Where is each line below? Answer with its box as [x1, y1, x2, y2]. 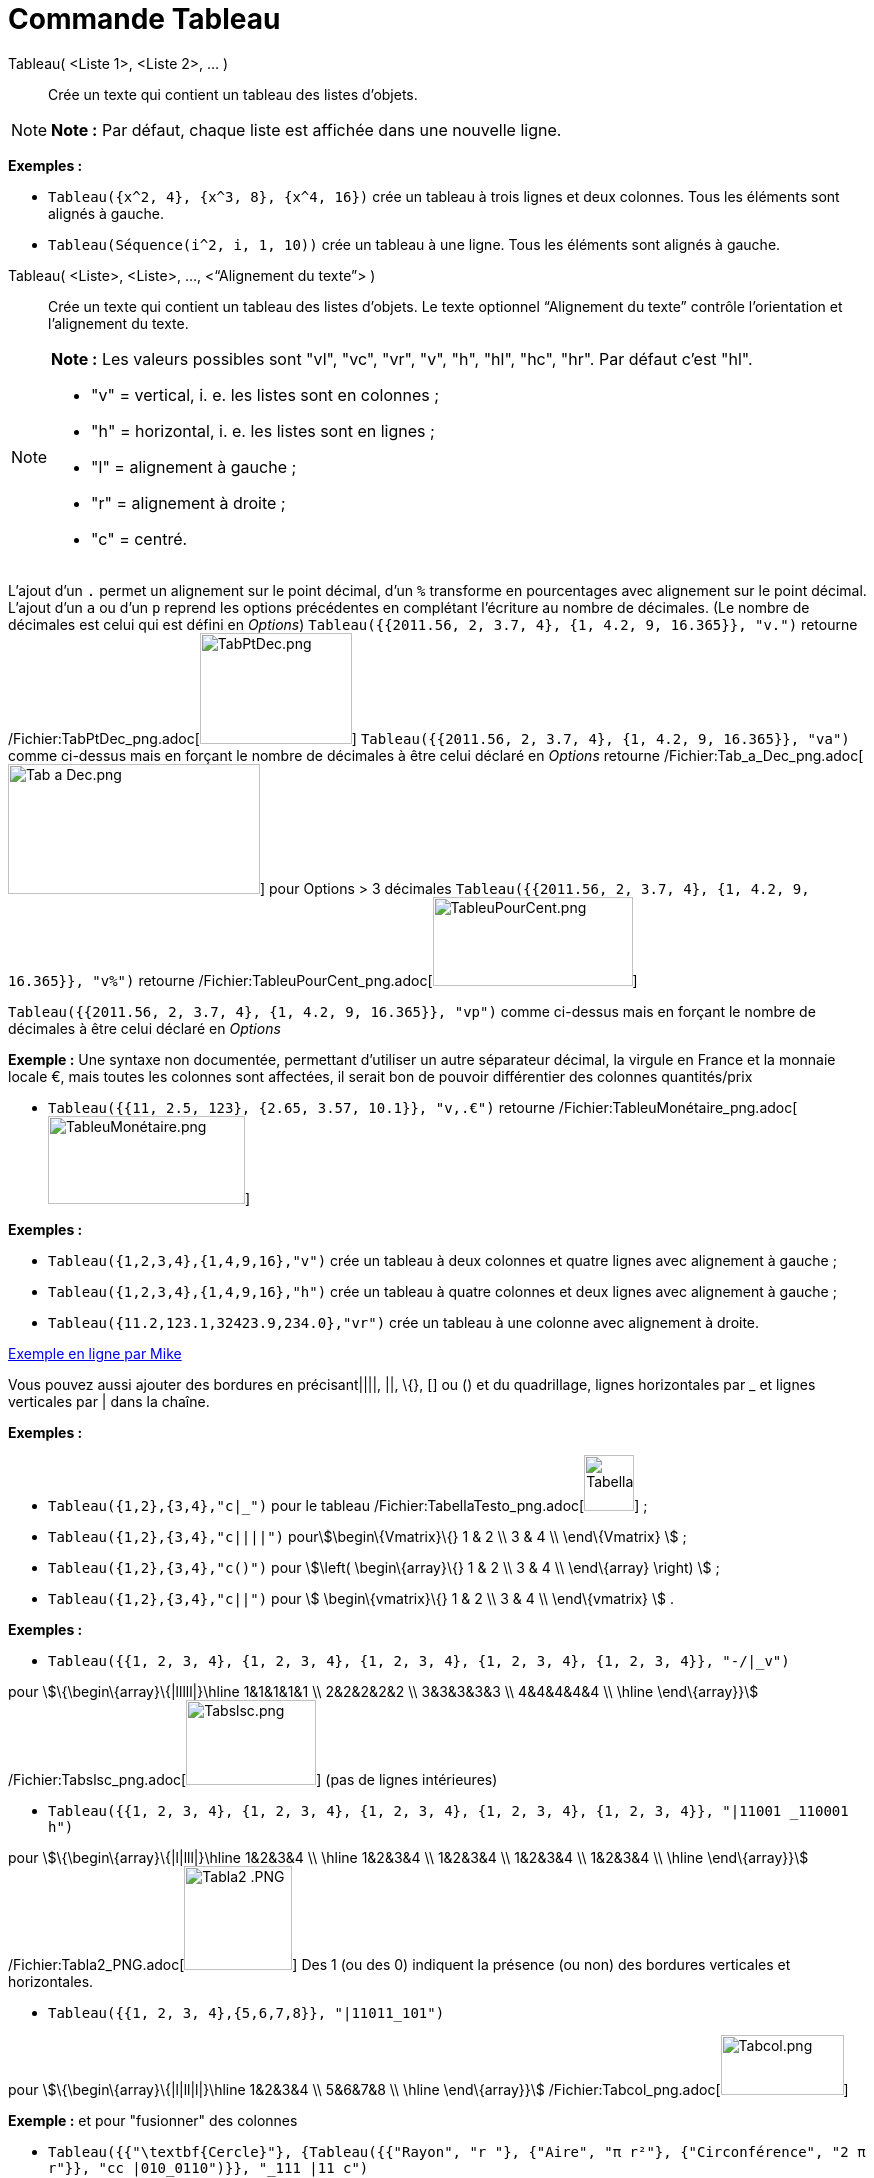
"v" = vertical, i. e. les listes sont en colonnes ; [91, 384, 440, 405]
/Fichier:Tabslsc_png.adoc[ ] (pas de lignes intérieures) [8, 1770, 498, 1788]
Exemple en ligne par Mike [8, 1344, 182, 1362]
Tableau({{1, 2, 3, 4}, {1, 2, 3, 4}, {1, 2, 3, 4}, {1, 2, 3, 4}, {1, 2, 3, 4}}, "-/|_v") [48, 1652, 790, 1669]
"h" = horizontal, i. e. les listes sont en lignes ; [91, 420, 435, 441]
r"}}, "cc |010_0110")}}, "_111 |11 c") [48, 2159, 369, 2176]
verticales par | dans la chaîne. [8, 1392, 210, 1410]
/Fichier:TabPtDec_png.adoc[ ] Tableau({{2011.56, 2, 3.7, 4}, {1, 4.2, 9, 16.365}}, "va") [8, 729, 850, 747]
